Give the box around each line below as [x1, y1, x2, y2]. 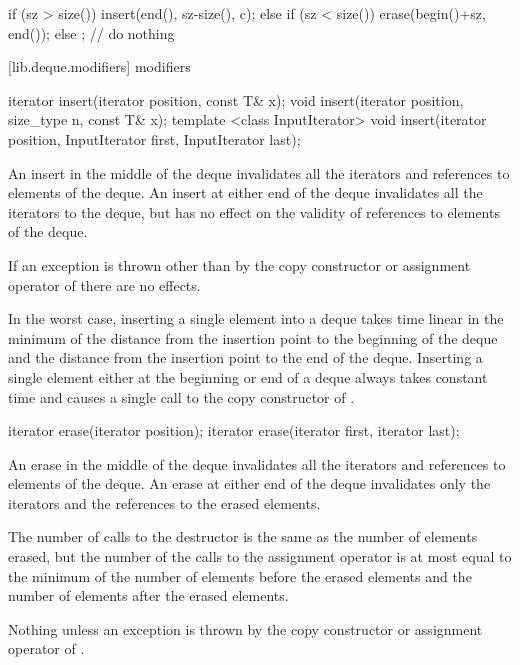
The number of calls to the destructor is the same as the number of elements [8, 526, 478, 547]
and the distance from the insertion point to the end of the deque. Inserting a [8, 347, 483, 368]
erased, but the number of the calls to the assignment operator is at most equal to [8, 546, 512, 567]
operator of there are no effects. [8, 274, 201, 295]
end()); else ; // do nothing [8, 22, 175, 43]
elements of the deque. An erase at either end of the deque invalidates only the [8, 473, 491, 494]
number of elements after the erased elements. [8, 585, 289, 606]
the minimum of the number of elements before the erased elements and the [8, 565, 472, 586]
